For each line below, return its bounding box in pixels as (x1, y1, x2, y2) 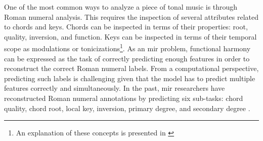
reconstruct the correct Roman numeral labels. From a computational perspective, (4, 63, 259, 74)
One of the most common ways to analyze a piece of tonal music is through (4, 2, 238, 12)
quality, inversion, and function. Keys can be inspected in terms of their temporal (4, 31, 257, 42)
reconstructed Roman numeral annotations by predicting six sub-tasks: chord (4, 93, 243, 103)
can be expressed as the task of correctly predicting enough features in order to (4, 53, 250, 63)
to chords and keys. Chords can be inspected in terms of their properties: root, (4, 21, 248, 32)
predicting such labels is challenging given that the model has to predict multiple (4, 73, 255, 83)
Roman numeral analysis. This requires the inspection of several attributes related (4, 11, 259, 22)
